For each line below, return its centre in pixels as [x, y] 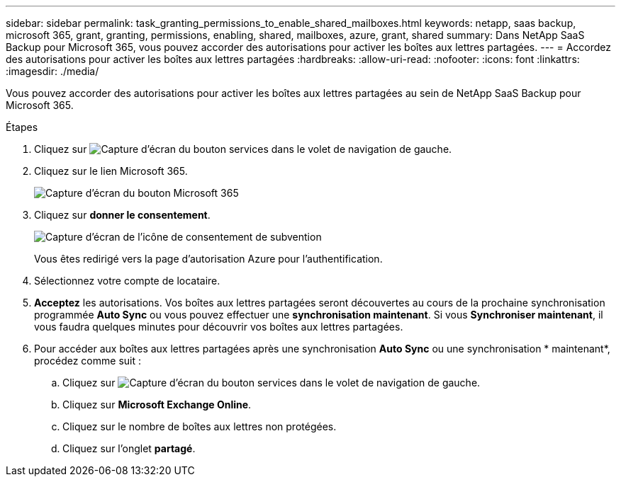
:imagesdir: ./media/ [52, 71]
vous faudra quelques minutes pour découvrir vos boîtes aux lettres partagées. [219, 327]
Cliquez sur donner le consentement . [122, 215]
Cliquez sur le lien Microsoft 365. [111, 171]
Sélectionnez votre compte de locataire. [127, 281]
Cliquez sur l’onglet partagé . [129, 448]
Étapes [22, 127]
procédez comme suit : [88, 361]
